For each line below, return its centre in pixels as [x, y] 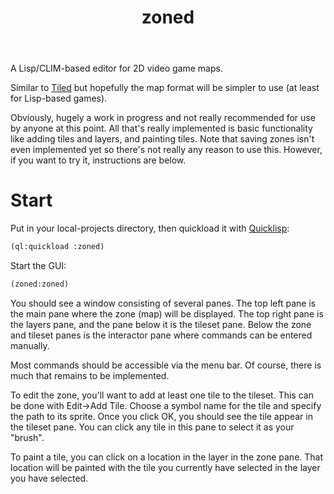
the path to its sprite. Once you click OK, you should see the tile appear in [161, 416]
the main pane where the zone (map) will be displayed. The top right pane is [167, 313]
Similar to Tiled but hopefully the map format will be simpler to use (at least [165, 88]
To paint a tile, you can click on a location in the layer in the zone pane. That [167, 457]
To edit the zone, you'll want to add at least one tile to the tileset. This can [162, 395]
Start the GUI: [38, 265]
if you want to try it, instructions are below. [98, 160]
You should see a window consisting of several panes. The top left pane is [163, 303]
